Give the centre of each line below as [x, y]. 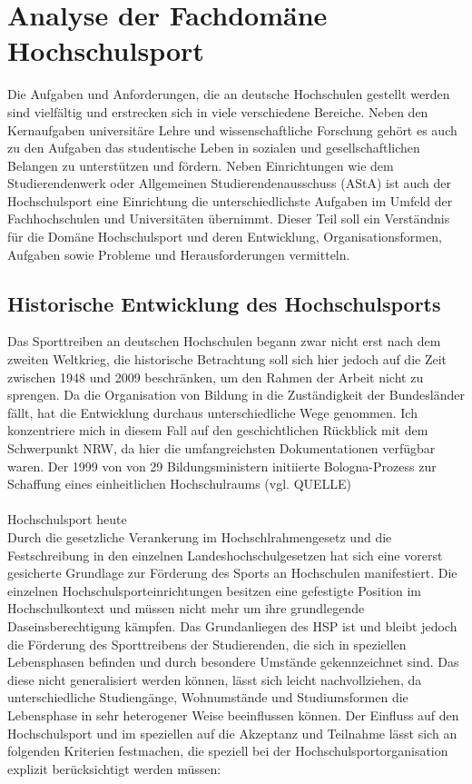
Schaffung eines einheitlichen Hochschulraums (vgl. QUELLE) [180, 484]
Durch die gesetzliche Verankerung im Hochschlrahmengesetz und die [200, 536]
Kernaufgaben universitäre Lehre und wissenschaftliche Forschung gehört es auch [232, 129]
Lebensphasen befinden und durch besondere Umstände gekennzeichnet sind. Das [233, 662]
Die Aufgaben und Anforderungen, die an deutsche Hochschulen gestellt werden [229, 94]
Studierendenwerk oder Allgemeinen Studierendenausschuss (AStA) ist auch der [230, 183]
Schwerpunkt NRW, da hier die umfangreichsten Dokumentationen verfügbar [221, 448]
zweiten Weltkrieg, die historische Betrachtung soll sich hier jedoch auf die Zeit [227, 359]
